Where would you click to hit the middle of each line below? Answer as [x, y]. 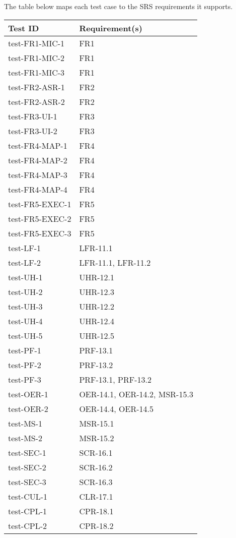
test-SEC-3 [27, 482]
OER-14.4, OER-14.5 [116, 408]
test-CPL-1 [27, 511]
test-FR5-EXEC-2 [40, 218]
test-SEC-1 [27, 452]
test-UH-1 [25, 277]
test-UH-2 [25, 291]
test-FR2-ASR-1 [36, 87]
